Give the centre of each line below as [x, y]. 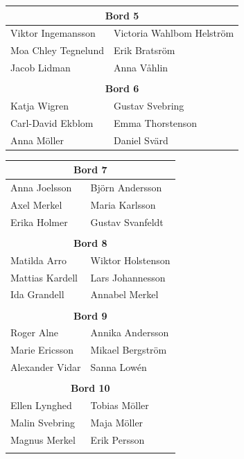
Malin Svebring [43, 422]
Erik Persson [117, 439]
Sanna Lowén [119, 367]
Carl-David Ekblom [52, 122]
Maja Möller [117, 422]
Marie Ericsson [42, 350]
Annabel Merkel [124, 294]
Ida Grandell [37, 294]
